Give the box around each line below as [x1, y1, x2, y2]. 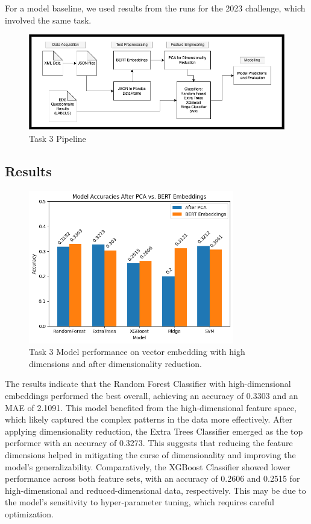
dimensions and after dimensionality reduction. [29, 357, 202, 369]
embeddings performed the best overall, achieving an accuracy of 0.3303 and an [5, 389, 298, 402]
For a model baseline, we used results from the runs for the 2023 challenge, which [5, 2, 306, 14]
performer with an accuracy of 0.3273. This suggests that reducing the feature [5, 436, 293, 449]
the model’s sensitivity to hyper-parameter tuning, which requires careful [5, 496, 275, 508]
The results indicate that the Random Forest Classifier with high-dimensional [5, 377, 291, 390]
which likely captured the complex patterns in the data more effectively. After [5, 413, 292, 426]
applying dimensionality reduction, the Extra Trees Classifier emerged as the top [5, 424, 303, 437]
